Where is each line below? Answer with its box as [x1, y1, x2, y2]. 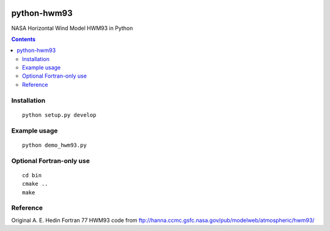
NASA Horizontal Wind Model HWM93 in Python [11, 24, 133, 32]
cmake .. [22, 180, 48, 188]
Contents [11, 35, 36, 43]
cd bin [22, 172, 42, 178]
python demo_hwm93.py [22, 141, 87, 148]
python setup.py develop [22, 111, 97, 119]
